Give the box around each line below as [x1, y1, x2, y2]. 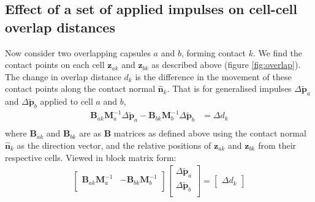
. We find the [252, 46, 303, 59]
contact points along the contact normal [5, 82, 156, 95]
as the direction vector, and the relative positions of [17, 138, 211, 151]
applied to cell [40, 95, 93, 108]
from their [258, 138, 297, 151]
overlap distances [5, 17, 115, 36]
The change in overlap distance [5, 70, 121, 83]
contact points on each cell [5, 58, 105, 71]
